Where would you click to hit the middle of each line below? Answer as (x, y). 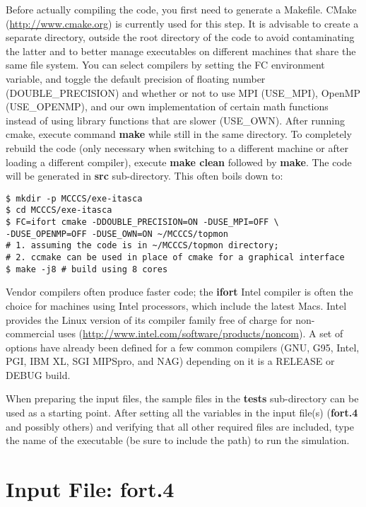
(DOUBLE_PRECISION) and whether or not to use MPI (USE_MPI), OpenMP (183, 92)
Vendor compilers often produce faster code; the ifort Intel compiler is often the (179, 292)
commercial (30, 333)
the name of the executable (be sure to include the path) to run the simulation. (178, 440)
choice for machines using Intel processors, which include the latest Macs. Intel (176, 305)
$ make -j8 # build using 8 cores (87, 269)
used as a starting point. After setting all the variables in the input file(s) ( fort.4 (182, 413)
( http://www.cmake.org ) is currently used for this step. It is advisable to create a (182, 23)
